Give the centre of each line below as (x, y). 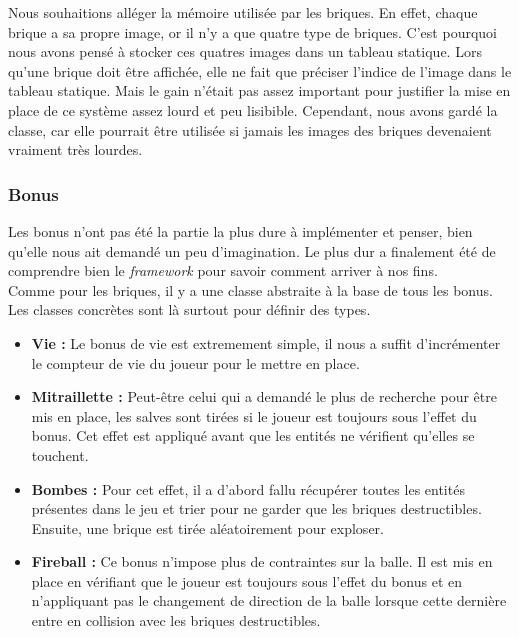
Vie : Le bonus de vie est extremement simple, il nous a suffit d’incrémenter (266, 342)
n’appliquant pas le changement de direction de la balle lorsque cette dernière (269, 600)
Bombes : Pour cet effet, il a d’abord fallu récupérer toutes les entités (248, 488)
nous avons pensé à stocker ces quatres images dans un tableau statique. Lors (245, 51)
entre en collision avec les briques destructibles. (176, 620)
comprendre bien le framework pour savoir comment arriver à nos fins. (223, 270)
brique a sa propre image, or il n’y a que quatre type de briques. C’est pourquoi (252, 31)
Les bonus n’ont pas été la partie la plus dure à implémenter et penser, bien (240, 230)
